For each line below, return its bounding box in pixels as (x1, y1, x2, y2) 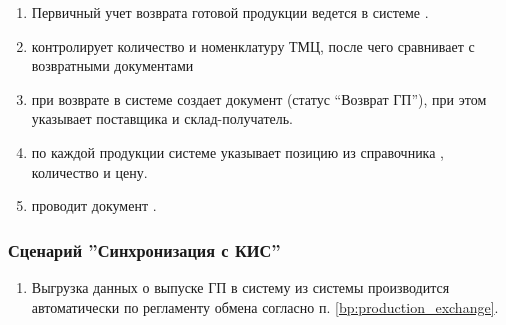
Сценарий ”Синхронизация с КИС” (8, 237, 281, 262)
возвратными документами (31, 55, 194, 76)
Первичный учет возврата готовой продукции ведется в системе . (31, 2, 429, 22)
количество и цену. (31, 161, 148, 182)
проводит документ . (31, 195, 157, 216)
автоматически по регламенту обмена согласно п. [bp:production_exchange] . (31, 296, 499, 317)
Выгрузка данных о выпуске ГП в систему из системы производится (31, 276, 450, 297)
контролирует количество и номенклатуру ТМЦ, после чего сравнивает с (31, 35, 475, 56)
